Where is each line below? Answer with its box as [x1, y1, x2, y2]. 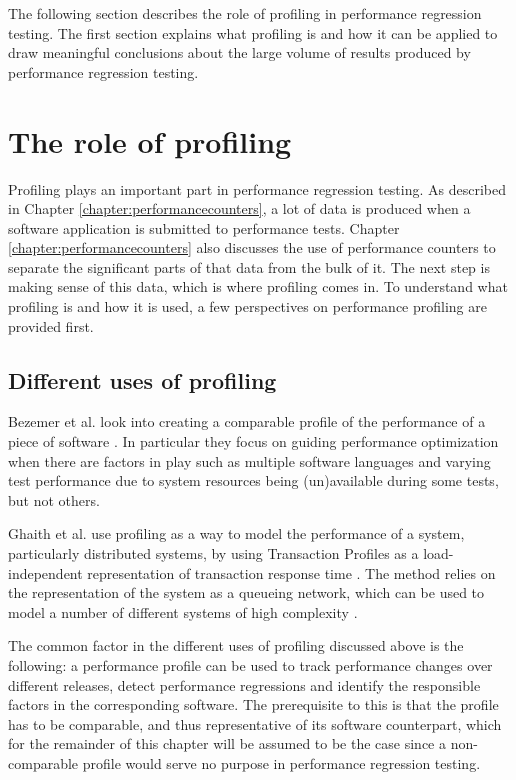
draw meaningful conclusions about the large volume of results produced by [8, 42, 471, 63]
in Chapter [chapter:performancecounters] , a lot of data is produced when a [8, 198, 471, 219]
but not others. [8, 489, 100, 510]
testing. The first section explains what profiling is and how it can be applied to [8, 22, 498, 43]
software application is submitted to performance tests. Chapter [8, 217, 400, 238]
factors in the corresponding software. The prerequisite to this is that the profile [8, 694, 499, 715]
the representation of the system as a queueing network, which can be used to [8, 582, 485, 603]
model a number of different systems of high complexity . [8, 601, 358, 622]
